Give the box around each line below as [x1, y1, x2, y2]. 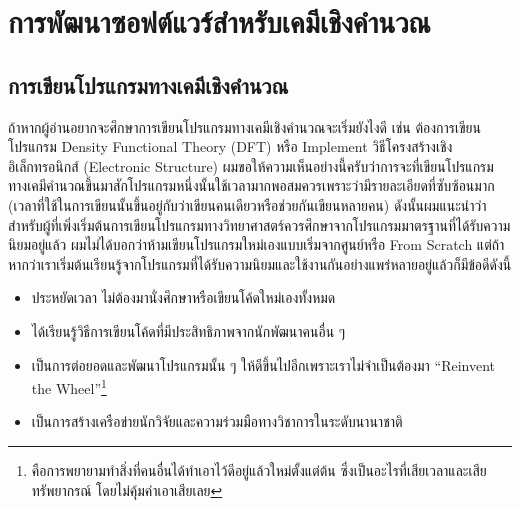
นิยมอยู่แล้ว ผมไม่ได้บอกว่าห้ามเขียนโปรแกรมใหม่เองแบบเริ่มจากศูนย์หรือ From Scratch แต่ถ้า [8, 234, 505, 255]
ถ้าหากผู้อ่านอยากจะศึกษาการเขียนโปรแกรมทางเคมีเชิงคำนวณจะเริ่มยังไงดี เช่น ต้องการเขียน [8, 116, 481, 137]
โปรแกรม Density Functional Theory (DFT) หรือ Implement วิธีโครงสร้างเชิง [8, 136, 453, 157]
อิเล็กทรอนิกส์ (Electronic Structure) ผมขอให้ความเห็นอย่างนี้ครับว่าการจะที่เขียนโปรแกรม [8, 155, 494, 176]
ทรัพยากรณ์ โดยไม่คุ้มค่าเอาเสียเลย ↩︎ [31, 479, 223, 500]
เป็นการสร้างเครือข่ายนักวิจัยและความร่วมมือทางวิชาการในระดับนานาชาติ [31, 411, 403, 432]
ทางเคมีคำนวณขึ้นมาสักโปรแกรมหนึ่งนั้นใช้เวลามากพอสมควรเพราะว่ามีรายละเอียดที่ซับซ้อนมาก [8, 175, 495, 196]
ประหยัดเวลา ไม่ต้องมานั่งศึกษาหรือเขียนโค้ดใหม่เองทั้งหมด [31, 287, 336, 308]
